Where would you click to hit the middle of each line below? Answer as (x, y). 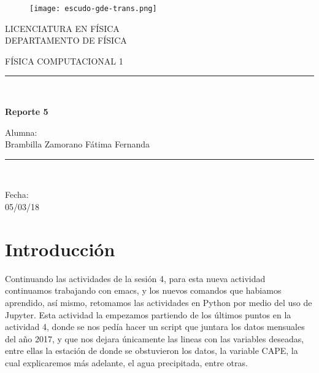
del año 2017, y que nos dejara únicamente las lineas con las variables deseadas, (155, 338)
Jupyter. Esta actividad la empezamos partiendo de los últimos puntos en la (148, 314)
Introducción (60, 249)
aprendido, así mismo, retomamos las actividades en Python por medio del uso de (159, 302)
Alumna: (21, 132)
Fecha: (17, 194)
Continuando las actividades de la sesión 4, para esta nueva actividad (135, 278)
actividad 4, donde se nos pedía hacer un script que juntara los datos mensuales (155, 327)
